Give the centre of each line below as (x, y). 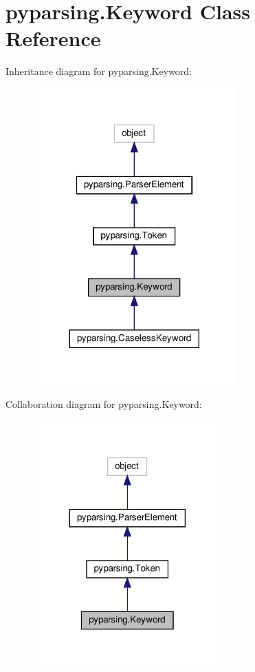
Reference (53, 38)
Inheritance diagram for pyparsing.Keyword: (99, 71)
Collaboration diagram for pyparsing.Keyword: (104, 403)
